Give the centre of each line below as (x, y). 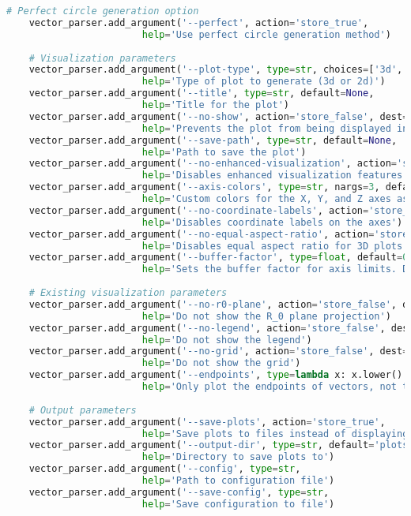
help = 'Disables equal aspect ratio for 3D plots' (275, 246)
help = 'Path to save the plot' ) (224, 152)
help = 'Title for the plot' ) (215, 105)
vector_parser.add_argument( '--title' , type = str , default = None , (202, 93)
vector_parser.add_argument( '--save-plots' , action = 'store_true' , (207, 422)
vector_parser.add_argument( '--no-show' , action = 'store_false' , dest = (219, 116)
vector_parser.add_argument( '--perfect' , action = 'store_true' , (199, 22)
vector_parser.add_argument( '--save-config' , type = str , (179, 492)
